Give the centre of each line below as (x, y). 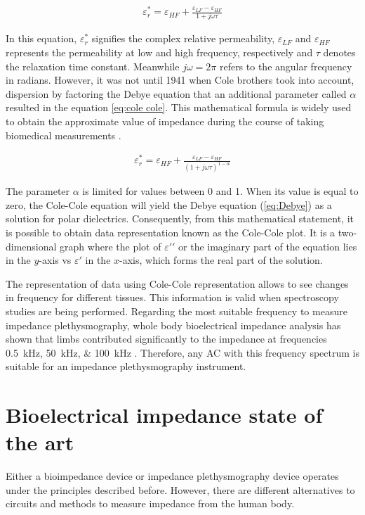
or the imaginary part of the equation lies (268, 246)
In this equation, (41, 38)
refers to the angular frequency (286, 66)
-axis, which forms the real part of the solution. (221, 260)
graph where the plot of (111, 246)
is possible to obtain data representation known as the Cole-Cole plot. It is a (171, 232)
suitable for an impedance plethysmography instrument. (126, 366)
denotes (339, 52)
